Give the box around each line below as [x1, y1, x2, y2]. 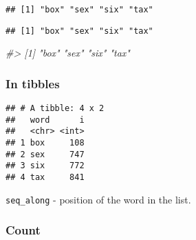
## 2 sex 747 [6, 149, 85, 159]
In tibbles [6, 74, 60, 92]
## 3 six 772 [6, 161, 85, 171]
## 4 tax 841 [6, 172, 85, 183]
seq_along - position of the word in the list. [6, 192, 191, 206]
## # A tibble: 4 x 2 [6, 103, 105, 114]
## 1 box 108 [6, 138, 85, 148]
